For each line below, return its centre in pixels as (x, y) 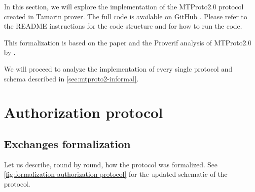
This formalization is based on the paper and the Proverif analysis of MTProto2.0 (128, 42)
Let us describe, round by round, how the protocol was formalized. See (111, 164)
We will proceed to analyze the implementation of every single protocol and (118, 68)
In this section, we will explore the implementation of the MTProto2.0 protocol (124, 6)
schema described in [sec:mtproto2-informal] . (71, 78)
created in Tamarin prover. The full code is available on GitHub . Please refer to (126, 16)
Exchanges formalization (67, 143)
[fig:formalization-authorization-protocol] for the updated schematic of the (116, 174)
